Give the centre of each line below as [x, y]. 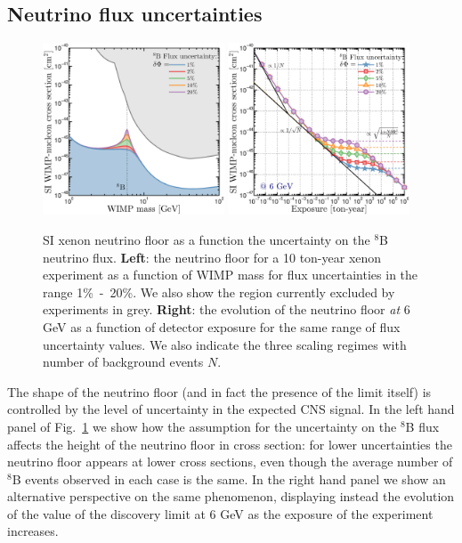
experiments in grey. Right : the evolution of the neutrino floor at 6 [227, 309]
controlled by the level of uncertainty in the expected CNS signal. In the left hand [231, 409]
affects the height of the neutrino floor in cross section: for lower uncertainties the [230, 444]
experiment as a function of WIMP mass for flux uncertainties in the [231, 275]
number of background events [123, 362]
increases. [33, 531]
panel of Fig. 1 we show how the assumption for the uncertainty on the [202, 426]
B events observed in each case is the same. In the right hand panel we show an [229, 478]
